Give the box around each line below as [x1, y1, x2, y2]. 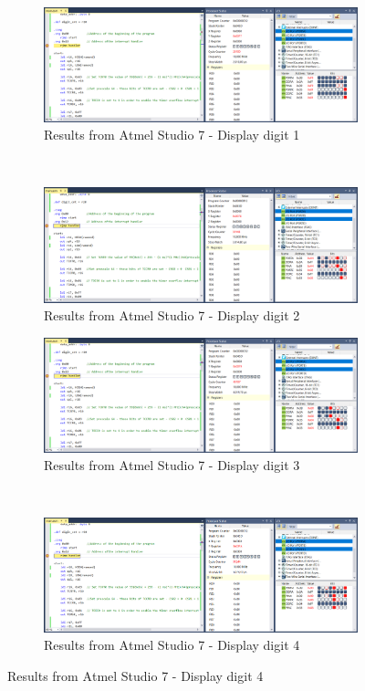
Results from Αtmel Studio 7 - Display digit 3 [44, 455, 300, 475]
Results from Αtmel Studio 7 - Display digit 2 [44, 306, 300, 325]
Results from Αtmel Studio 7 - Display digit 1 [44, 125, 300, 144]
